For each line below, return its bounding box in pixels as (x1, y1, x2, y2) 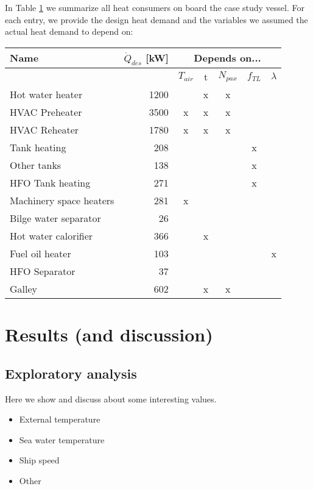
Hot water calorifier (10, 228, 93, 243)
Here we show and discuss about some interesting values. (5, 392, 217, 405)
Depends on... (194, 51, 261, 65)
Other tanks (10, 157, 62, 172)
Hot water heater (10, 87, 83, 101)
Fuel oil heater (10, 246, 71, 260)
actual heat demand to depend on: (5, 25, 133, 38)
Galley (10, 281, 38, 296)
